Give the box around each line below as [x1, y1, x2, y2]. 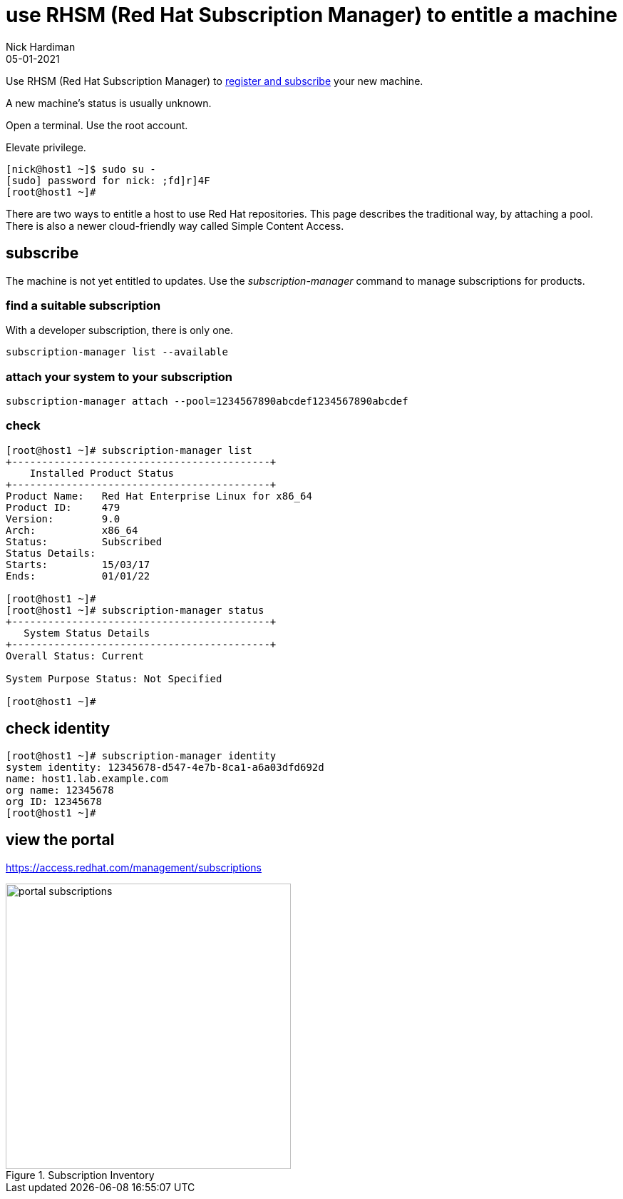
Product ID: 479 [6, 501, 120, 513]
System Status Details [24, 627, 150, 639]
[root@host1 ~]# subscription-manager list [6, 444, 252, 456]
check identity [6, 719, 110, 738]
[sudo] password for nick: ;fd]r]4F [6, 174, 210, 186]
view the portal [6, 831, 115, 849]
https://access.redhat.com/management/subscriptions [6, 861, 262, 874]
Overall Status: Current [6, 649, 144, 662]
